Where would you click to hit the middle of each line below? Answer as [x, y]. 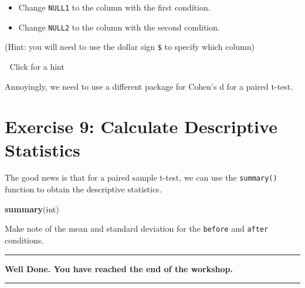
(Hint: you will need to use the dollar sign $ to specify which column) [130, 47]
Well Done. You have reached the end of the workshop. [119, 268]
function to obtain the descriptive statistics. [83, 189]
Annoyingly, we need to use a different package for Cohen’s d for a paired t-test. [149, 86]
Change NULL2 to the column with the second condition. [119, 27]
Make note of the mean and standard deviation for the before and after [137, 228]
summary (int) [32, 209]
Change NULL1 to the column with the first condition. [114, 7]
